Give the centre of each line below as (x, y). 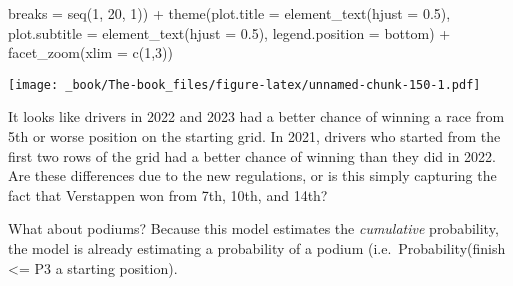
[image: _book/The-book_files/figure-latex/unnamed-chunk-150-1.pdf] (244, 84)
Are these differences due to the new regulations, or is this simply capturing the (252, 175)
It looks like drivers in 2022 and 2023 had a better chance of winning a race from (256, 116)
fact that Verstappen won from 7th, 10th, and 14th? (168, 194)
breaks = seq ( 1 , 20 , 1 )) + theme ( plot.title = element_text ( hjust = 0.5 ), (229, 13)
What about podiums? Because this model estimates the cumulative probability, (253, 228)
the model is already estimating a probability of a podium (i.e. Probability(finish (257, 248)
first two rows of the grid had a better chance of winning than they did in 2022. (252, 155)
